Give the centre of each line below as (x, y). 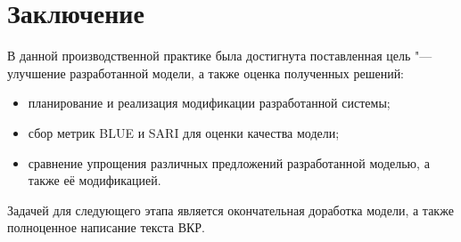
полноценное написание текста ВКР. (107, 227)
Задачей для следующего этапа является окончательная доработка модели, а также (230, 210)
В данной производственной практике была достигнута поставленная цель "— (220, 56)
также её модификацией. (95, 180)
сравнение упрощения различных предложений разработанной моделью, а (229, 162)
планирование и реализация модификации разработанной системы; (209, 103)
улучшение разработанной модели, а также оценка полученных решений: (206, 73)
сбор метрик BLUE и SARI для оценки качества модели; (184, 132)
